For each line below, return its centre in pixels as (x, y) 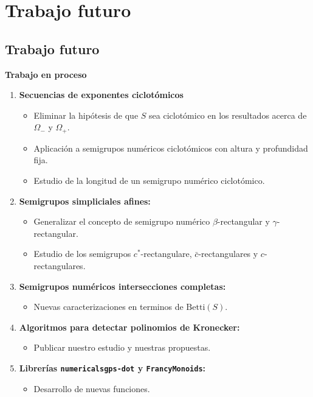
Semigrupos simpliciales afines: (85, 201)
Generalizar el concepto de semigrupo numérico (122, 221)
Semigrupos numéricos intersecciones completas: (122, 286)
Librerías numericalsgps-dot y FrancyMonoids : (112, 367)
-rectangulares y (228, 254)
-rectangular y (243, 221)
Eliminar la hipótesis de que (86, 115)
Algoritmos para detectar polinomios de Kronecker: (129, 327)
